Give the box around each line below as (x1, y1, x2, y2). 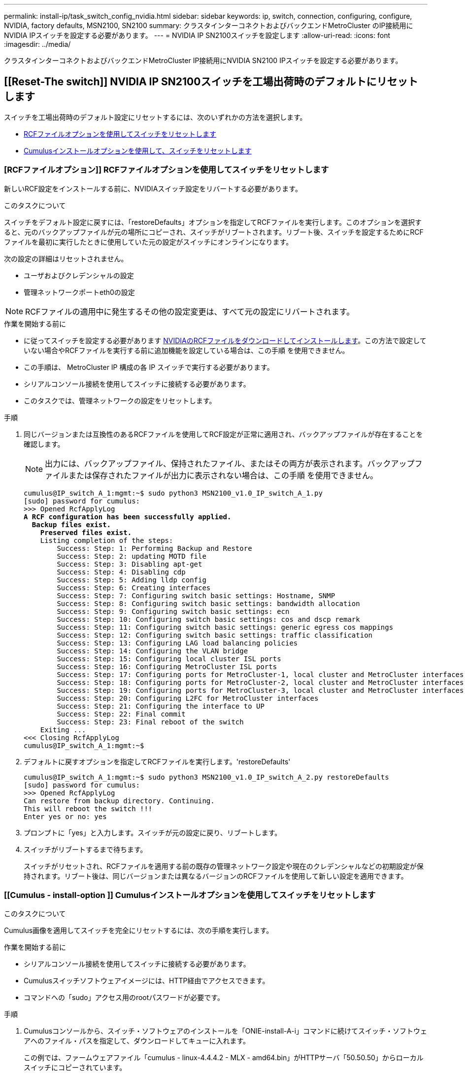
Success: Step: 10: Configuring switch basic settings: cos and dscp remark (57, 615, 360, 623)
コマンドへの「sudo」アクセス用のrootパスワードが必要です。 (24, 993, 224, 1002)
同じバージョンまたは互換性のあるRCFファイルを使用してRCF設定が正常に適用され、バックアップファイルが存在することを (24, 430, 423, 438)
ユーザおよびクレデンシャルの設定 (24, 271, 134, 280)
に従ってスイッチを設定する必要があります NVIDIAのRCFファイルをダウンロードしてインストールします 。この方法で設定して (24, 336, 427, 345)
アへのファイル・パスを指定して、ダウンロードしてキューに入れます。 (24, 1037, 250, 1045)
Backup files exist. (32, 520, 111, 529)
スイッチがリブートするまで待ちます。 (24, 845, 147, 854)
